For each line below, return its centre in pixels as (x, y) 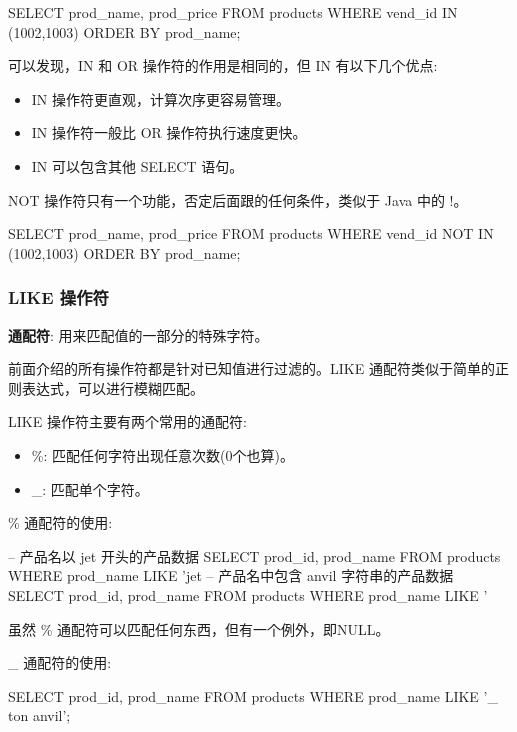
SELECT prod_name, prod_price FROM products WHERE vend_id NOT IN (251, 233)
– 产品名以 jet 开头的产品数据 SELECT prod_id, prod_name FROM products (254, 555)
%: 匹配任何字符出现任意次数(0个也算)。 (162, 454)
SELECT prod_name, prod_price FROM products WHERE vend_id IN (233, 12)
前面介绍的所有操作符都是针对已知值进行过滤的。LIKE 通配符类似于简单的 (251, 368)
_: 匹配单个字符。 (90, 488)
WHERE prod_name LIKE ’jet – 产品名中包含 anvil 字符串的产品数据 (231, 575)
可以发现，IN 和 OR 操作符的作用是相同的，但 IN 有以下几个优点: (223, 65)
